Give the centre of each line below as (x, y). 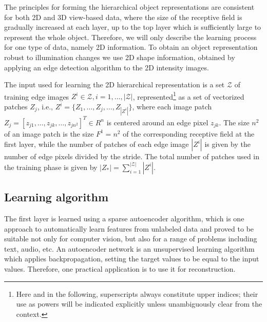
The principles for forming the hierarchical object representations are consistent (129, 7)
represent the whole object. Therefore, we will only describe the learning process (130, 37)
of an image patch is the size (49, 133)
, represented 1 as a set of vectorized (188, 96)
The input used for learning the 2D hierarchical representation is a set (115, 84)
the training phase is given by (51, 167)
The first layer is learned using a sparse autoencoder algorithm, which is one (124, 219)
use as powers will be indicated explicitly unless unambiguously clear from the (139, 304)
